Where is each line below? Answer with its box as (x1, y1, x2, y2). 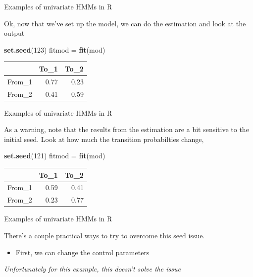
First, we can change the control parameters (15, 247, 150, 257)
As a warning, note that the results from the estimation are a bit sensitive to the (4, 124, 249, 135)
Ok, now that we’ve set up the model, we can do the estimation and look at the (4, 18, 246, 28)
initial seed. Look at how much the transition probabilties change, (4, 134, 204, 144)
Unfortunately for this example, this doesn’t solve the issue (4, 264, 181, 274)
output (4, 28, 25, 38)
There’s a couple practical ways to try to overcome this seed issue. (4, 230, 205, 240)
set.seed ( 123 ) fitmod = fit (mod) (4, 44, 105, 55)
